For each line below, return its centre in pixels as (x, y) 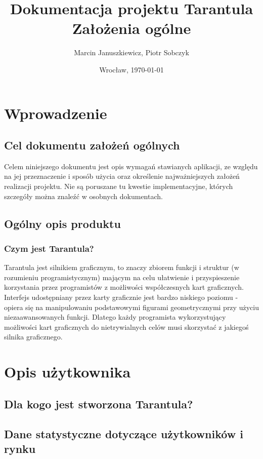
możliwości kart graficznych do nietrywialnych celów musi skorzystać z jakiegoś (126, 327)
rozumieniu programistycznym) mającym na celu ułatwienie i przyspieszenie (122, 277)
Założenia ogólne (131, 28)
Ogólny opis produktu (62, 223)
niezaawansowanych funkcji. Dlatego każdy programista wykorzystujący (115, 317)
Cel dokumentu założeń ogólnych (92, 145)
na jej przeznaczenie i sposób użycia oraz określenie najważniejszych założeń (122, 176)
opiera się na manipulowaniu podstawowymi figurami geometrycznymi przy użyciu (131, 307)
